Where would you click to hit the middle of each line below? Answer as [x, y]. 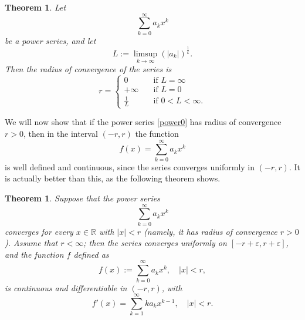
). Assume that [31, 243]
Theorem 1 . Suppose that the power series [82, 198]
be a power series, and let [50, 40]
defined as [91, 254]
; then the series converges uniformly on [155, 243]
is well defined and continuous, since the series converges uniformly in [130, 166]
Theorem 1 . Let [35, 7]
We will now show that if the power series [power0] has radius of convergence [143, 122]
